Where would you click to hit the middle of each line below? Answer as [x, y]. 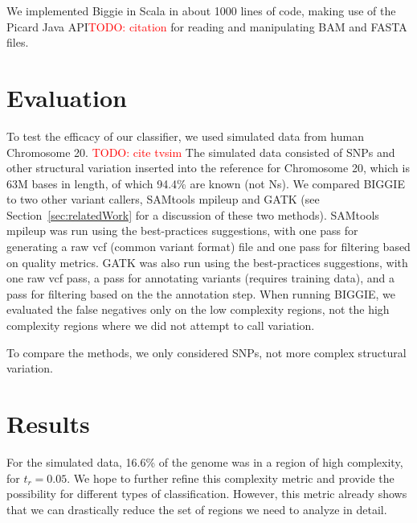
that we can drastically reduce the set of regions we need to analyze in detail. [197, 509]
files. [18, 42]
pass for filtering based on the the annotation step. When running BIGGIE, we [201, 293]
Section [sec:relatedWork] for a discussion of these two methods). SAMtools [193, 214]
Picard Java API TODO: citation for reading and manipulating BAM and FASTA [207, 26]
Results [48, 423]
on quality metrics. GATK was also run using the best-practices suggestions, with [207, 262]
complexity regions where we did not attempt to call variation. [161, 325]
